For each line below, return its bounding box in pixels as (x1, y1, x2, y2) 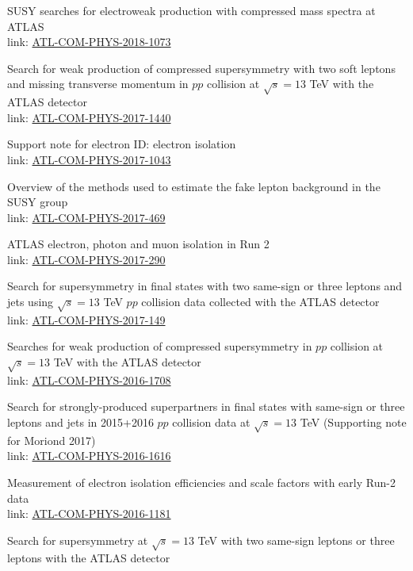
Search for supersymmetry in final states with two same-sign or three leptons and (7, 278, 403, 294)
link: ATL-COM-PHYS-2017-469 (7, 209, 166, 225)
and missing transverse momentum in (7, 75, 189, 92)
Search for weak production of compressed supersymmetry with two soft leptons (7, 59, 396, 76)
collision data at (172, 413, 250, 430)
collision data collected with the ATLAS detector (141, 293, 380, 310)
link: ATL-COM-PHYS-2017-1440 (7, 109, 171, 125)
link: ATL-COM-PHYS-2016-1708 (7, 371, 171, 388)
